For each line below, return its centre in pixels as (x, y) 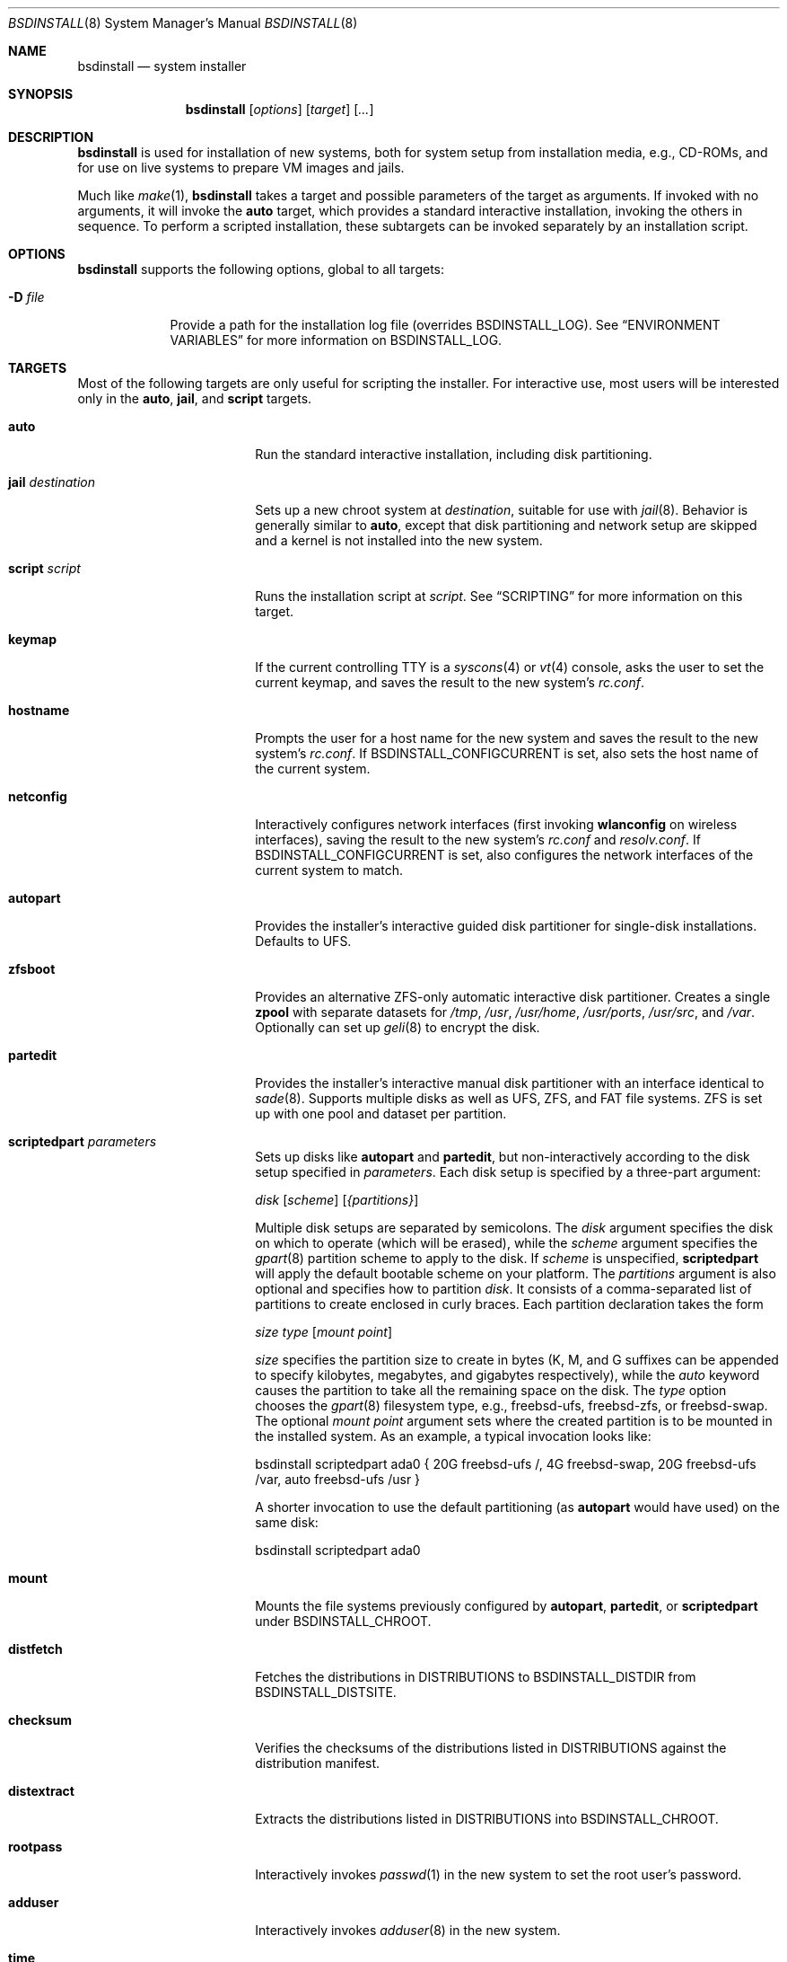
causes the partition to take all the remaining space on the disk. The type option (491, 1390)
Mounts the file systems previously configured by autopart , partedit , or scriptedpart (507, 1606)
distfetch (35, 1649)
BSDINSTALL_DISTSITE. (326, 1692)
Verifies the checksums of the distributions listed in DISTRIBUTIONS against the (491, 1748)
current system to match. (329, 870)
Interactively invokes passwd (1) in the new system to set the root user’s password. (498, 1874)
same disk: (287, 1522)
